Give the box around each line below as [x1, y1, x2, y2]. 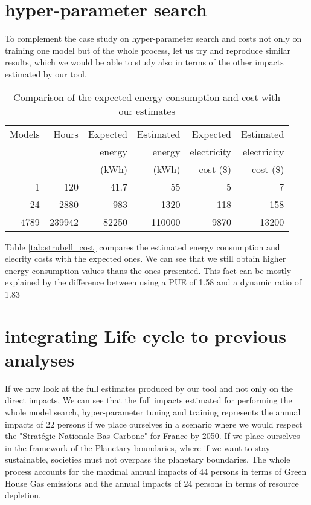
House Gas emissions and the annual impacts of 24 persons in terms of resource [5, 477, 299, 489]
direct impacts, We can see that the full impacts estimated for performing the [5, 394, 292, 406]
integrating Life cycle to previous [5, 323, 286, 348]
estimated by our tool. [5, 67, 87, 80]
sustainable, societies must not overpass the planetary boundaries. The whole [5, 453, 290, 466]
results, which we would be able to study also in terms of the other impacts [5, 56, 284, 68]
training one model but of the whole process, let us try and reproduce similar [5, 44, 291, 56]
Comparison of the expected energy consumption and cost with [13, 90, 281, 104]
